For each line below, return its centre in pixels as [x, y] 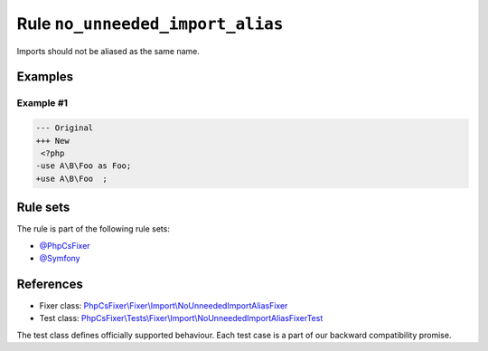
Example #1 [42, 103]
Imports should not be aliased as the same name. [108, 51]
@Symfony [60, 258]
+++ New [52, 141]
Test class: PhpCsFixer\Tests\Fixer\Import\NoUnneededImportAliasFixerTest [181, 318]
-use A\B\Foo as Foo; [84, 166]
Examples [45, 77]
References [50, 284]
